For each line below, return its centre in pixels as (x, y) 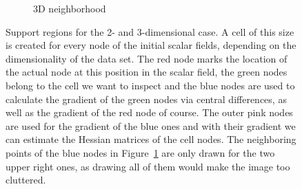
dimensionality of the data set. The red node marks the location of (147, 58)
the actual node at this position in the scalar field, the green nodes (147, 72)
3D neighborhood (70, 8)
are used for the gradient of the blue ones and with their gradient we (151, 125)
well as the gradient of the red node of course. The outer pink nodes (149, 112)
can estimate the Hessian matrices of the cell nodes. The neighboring (151, 139)
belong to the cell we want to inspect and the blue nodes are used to (150, 85)
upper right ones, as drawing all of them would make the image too (148, 166)
